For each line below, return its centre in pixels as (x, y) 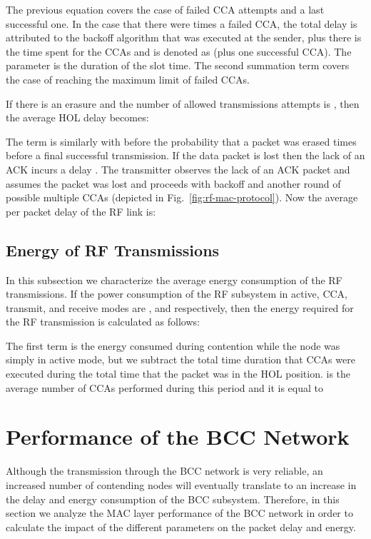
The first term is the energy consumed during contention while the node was (173, 345)
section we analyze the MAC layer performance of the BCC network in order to (179, 513)
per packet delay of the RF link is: (81, 211)
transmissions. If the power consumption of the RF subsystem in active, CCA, (177, 294)
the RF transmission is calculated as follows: (103, 322)
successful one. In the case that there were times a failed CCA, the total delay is (182, 23)
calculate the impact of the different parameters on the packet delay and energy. (181, 527)
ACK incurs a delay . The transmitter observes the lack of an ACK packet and (178, 169)
